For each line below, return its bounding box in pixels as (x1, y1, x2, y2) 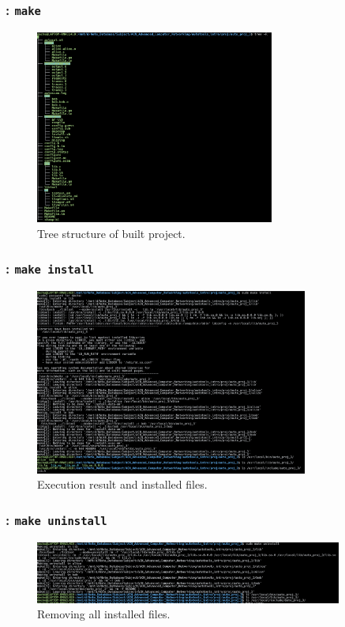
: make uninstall (6, 509, 107, 529)
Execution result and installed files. (37, 476, 208, 493)
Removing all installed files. (37, 606, 171, 622)
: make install (6, 259, 94, 278)
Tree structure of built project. (37, 225, 186, 241)
